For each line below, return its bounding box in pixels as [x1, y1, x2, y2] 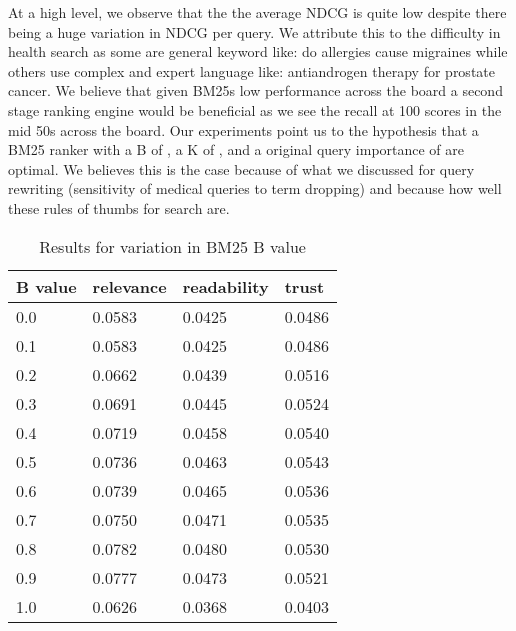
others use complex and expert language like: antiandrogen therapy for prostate [8, 60, 495, 81]
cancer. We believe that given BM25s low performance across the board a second [8, 80, 503, 101]
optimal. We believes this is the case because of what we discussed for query [8, 158, 475, 179]
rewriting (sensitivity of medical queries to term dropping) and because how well [8, 178, 502, 199]
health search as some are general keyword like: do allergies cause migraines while [8, 41, 508, 62]
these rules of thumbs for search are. [8, 197, 230, 218]
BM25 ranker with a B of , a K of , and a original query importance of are [8, 139, 465, 160]
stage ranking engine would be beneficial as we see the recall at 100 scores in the [8, 99, 502, 120]
